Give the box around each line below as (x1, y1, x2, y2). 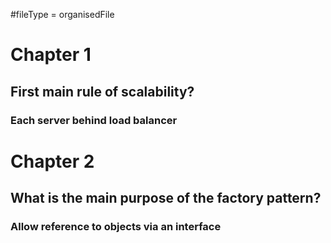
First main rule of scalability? (10, 83, 195, 100)
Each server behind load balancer (10, 113, 178, 127)
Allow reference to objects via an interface (10, 220, 222, 233)
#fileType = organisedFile (10, 9, 115, 20)
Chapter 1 (10, 44, 92, 66)
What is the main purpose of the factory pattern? (10, 190, 322, 207)
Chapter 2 (10, 150, 95, 173)
